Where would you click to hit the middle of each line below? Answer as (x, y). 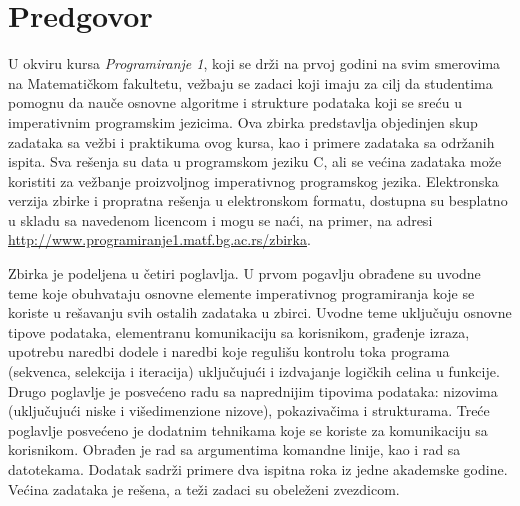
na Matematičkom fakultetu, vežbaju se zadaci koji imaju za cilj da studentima (250, 82)
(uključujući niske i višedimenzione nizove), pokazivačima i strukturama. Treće (249, 410)
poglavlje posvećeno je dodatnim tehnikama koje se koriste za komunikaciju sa (248, 429)
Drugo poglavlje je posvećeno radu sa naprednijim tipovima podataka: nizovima (253, 390)
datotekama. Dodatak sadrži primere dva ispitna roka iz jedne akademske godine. (258, 469)
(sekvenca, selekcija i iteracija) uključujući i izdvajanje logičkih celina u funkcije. (254, 371)
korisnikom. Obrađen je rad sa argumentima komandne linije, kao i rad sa (234, 449)
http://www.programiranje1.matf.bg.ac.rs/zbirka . (159, 239)
